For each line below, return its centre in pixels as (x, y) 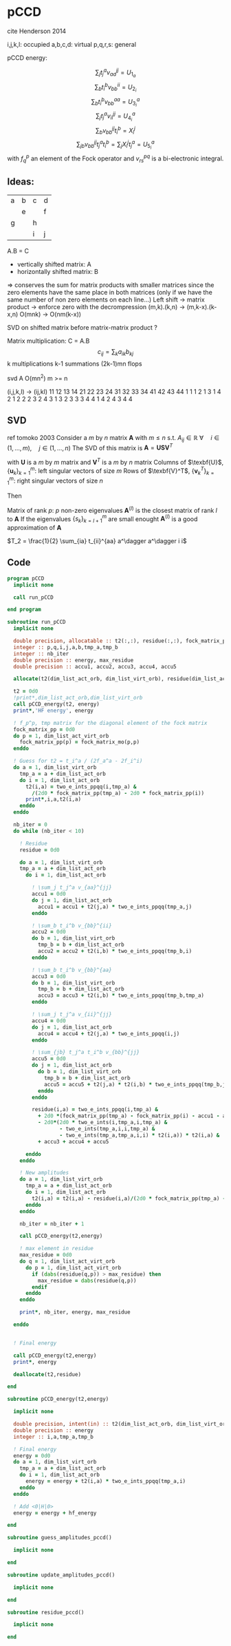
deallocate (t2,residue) (47, 1374)
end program (24, 610)
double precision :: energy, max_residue (74, 660)
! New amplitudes (44, 1173)
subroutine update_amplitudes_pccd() (61, 1575)
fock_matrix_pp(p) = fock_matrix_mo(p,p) (79, 742)
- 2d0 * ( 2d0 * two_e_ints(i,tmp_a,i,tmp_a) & (102, 1123)
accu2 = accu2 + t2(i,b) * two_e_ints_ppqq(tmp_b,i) (115, 951)
